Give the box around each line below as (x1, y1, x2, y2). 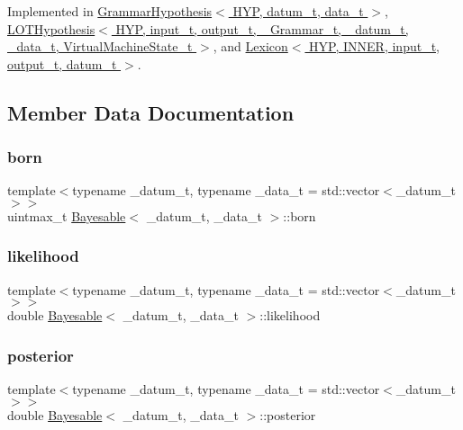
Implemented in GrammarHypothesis (7, 2, 213, 20)
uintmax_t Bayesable (7, 206, 126, 225)
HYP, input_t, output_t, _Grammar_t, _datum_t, (115, 19, 409, 38)
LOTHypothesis (7, 19, 95, 38)
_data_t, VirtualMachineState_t (7, 37, 193, 56)
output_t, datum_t (7, 54, 117, 73)
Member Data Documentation (7, 98, 295, 126)
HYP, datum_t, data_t (232, 2, 364, 20)
